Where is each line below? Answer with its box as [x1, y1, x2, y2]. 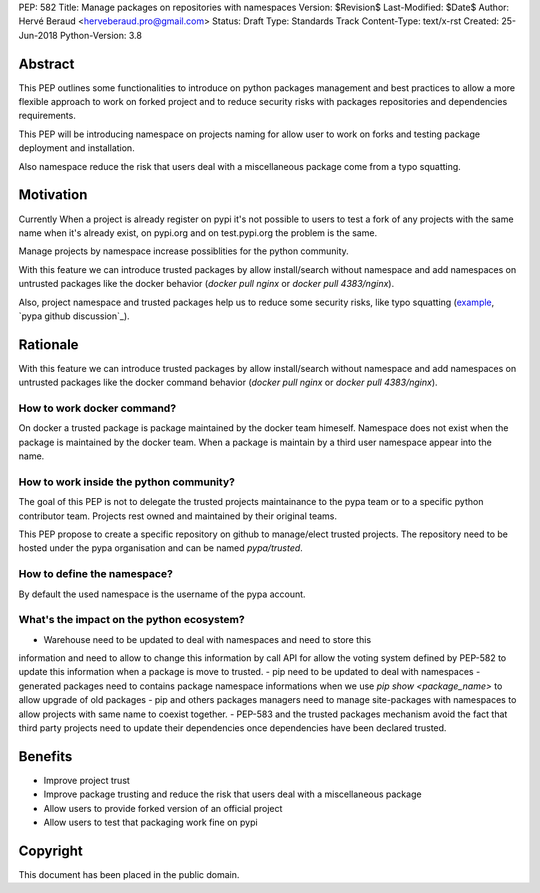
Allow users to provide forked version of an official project [43, 802, 283, 814]
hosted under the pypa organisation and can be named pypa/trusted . [18, 542, 304, 554]
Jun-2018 [18, 29, 59, 41]
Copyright [18, 842, 84, 859]
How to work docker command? [18, 401, 177, 415]
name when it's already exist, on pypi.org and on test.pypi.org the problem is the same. [18, 226, 378, 239]
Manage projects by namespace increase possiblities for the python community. [18, 245, 349, 257]
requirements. [18, 110, 77, 122]
